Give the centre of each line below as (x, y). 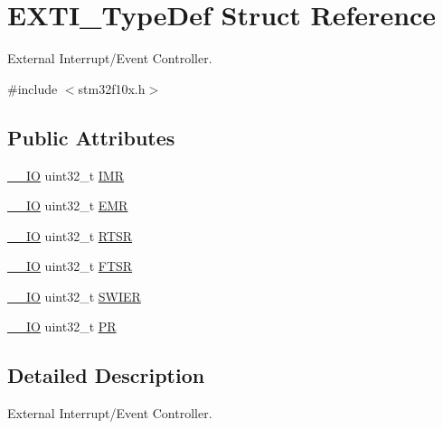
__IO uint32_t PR (62, 326)
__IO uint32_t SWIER (74, 296)
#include (33, 88)
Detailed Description (106, 375)
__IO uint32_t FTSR (70, 266)
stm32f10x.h (112, 88)
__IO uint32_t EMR (68, 205)
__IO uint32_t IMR (66, 175)
